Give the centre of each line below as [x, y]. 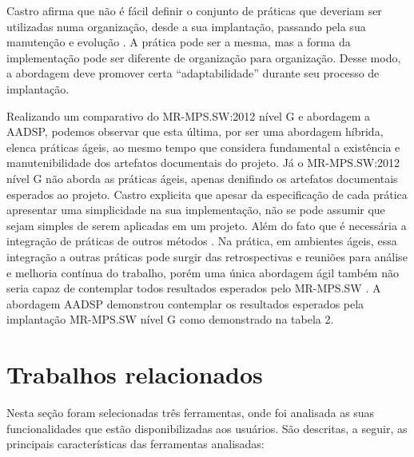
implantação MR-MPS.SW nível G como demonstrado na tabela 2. [170, 319]
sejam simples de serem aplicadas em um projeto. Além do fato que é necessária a [207, 225]
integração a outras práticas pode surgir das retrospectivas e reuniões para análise [207, 256]
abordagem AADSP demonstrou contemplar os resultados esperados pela [185, 303]
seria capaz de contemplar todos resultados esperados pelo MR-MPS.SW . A [194, 288]
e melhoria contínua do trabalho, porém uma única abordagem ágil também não [203, 272]
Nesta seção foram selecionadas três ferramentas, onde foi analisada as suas [191, 412]
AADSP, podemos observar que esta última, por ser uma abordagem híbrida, [195, 131]
